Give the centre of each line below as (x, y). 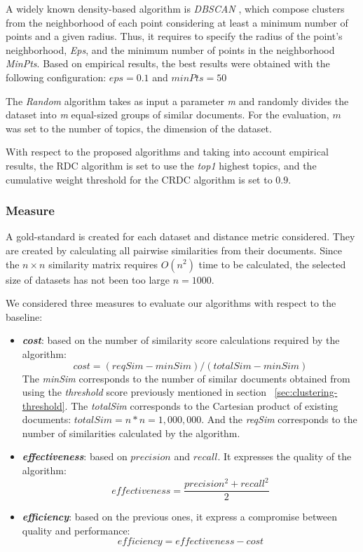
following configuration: (56, 77)
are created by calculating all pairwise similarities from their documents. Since (174, 250)
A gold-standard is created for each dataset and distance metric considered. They (180, 236)
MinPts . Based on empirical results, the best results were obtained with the (168, 63)
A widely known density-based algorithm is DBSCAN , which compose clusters (175, 8)
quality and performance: (76, 530)
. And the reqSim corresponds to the (279, 419)
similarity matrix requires (103, 264)
